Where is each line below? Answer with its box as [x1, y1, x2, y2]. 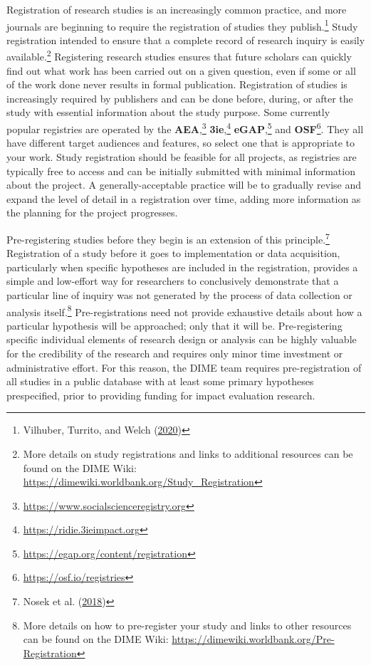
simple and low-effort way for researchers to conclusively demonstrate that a [6, 273, 339, 288]
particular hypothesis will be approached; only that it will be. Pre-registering [6, 318, 343, 332]
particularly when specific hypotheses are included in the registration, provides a [6, 259, 358, 274]
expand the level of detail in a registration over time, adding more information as [6, 191, 361, 206]
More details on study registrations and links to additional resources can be [23, 446, 353, 461]
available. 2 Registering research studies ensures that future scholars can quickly [6, 47, 352, 64]
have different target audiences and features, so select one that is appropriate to [6, 135, 355, 150]
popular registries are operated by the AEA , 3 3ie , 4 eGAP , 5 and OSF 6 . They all [6, 120, 364, 136]
